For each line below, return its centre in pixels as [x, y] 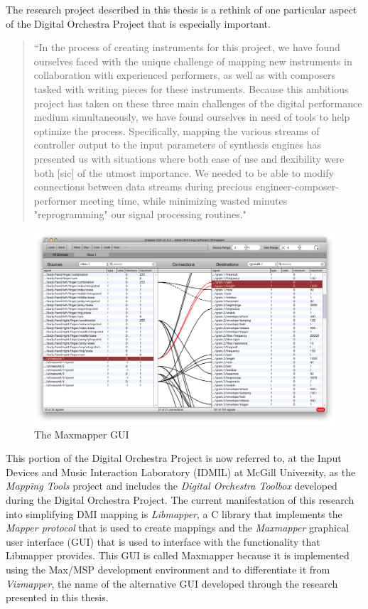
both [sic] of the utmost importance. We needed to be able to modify [184, 172]
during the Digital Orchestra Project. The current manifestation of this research [180, 500]
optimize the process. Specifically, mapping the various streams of [177, 130]
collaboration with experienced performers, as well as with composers [184, 75]
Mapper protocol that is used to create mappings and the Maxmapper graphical [178, 528]
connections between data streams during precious [143, 187]
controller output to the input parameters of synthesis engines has [178, 145]
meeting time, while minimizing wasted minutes [184, 200]
